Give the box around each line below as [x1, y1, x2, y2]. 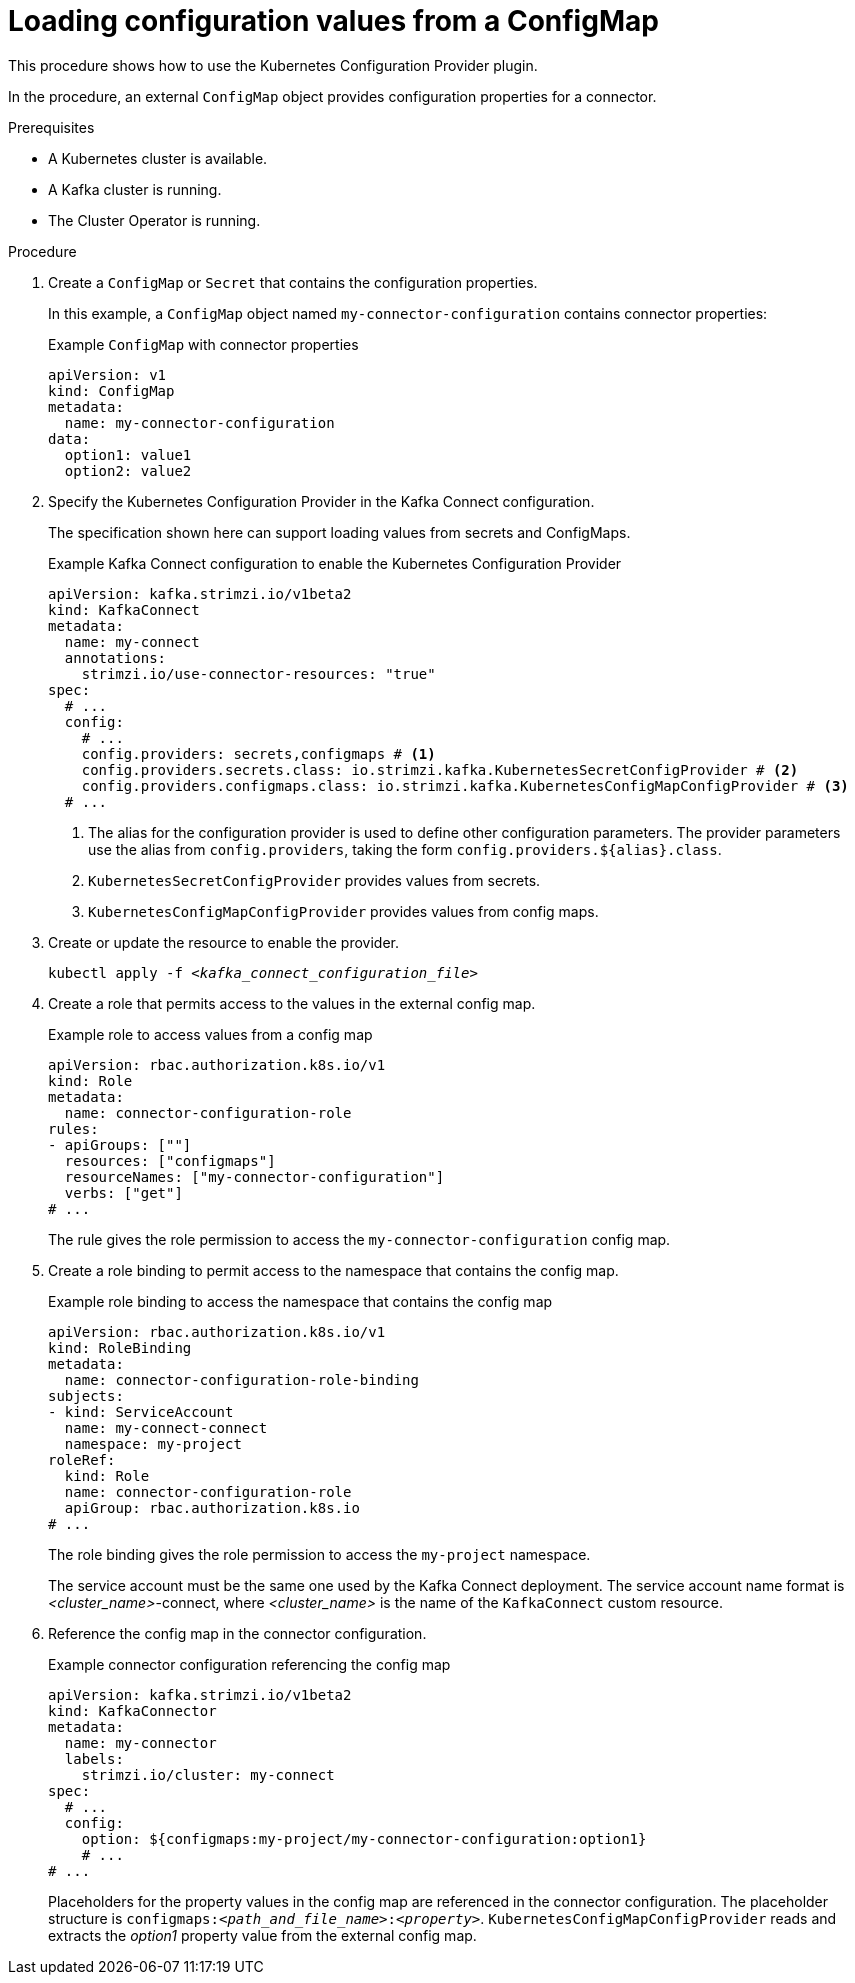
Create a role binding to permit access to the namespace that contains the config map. [48, 1261, 619, 1279]
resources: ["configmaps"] [64, 1152, 276, 1169]
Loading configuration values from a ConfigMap [8, 4, 659, 38]
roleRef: [48, 1451, 116, 1468]
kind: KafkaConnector [48, 1702, 217, 1719]
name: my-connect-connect [64, 1419, 268, 1436]
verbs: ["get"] [64, 1184, 183, 1201]
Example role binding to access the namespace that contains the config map [48, 1292, 553, 1310]
